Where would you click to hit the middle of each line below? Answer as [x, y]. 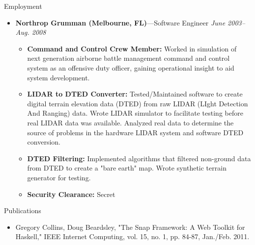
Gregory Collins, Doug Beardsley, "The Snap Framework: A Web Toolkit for [130, 227]
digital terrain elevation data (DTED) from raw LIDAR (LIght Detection [138, 103]
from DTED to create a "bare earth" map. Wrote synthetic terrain [127, 168]
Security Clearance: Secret [71, 194]
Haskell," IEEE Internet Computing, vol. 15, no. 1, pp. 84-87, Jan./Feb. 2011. [132, 236]
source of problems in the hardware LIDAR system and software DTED [135, 132]
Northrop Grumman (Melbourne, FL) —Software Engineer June [120, 22]
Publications [23, 210]
